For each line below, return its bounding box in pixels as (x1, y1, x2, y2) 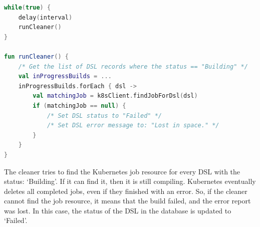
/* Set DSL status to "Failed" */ (47, 112, 162, 119)
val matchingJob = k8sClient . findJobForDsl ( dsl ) (33, 92, 198, 100)
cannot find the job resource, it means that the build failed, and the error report (4, 195, 251, 206)
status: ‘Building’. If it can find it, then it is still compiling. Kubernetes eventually (4, 176, 256, 186)
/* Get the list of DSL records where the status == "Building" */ (18, 63, 248, 70)
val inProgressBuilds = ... (18, 73, 112, 80)
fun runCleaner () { (4, 53, 69, 60)
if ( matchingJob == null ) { (33, 102, 126, 109)
